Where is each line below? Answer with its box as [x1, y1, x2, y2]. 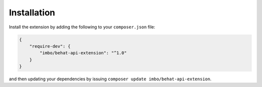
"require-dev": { [29, 43, 71, 49]
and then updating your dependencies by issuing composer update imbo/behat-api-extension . [9, 76, 212, 82]
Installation [9, 7, 55, 18]
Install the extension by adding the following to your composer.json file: [9, 24, 155, 30]
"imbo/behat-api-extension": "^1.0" [39, 50, 127, 56]
